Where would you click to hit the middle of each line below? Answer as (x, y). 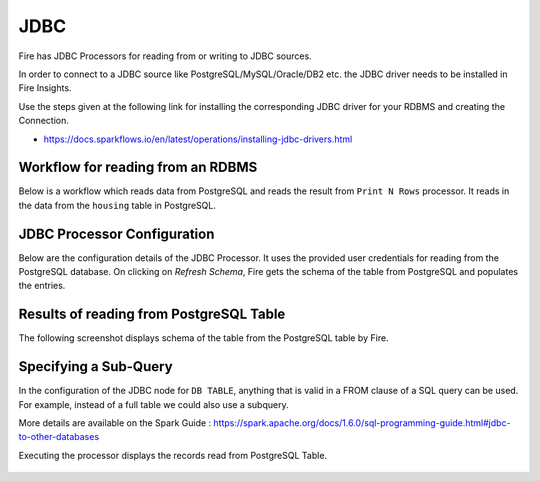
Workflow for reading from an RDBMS (138, 167)
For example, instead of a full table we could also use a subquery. (153, 404)
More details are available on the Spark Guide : (115, 423)
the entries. (42, 286)
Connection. (43, 121)
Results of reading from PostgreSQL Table (152, 314)
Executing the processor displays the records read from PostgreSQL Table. (173, 455)
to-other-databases (59, 437)
